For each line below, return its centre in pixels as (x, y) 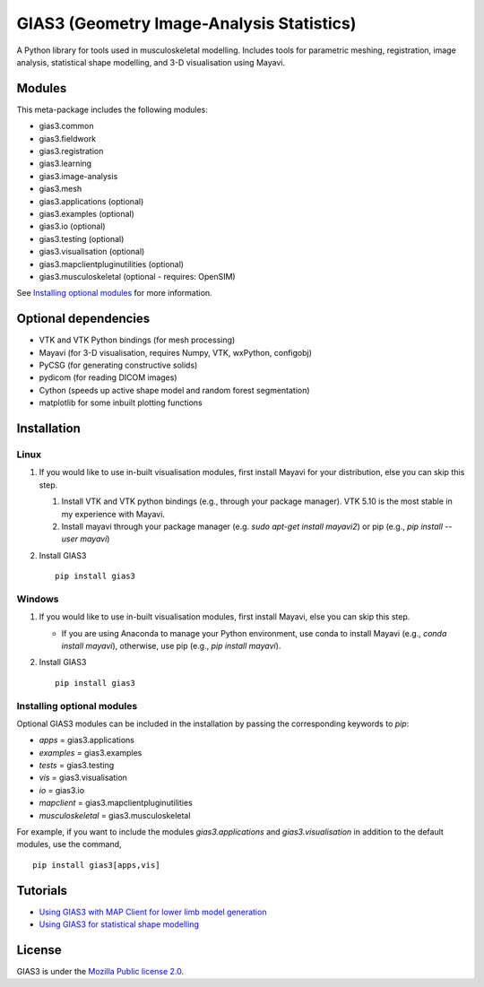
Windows (38, 599)
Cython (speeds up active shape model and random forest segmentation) (174, 390)
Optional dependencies (83, 319)
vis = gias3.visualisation (83, 778)
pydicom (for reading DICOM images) (108, 377)
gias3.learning (65, 164)
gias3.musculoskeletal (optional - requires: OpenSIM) (138, 276)
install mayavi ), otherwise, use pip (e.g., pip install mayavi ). (171, 645)
